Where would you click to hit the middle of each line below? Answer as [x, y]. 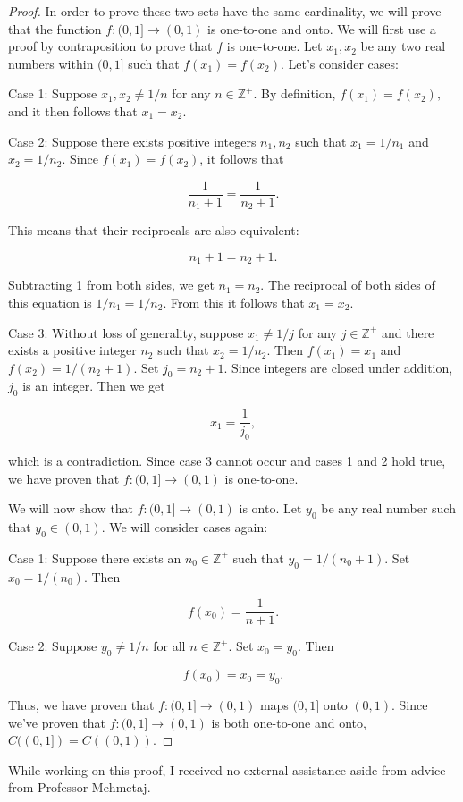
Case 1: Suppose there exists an [95, 557]
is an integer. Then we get [94, 386]
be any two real [403, 46]
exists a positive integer [72, 350]
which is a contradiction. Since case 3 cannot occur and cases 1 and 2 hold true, [227, 461]
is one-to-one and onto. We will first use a [322, 28]
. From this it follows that [234, 302]
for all [169, 646]
